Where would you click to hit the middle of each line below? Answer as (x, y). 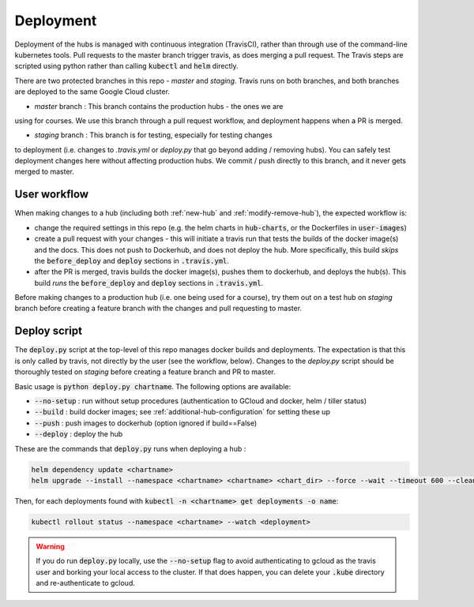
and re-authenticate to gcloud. (86, 583)
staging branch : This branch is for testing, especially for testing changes (153, 135)
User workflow (52, 195)
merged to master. (45, 172)
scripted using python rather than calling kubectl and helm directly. (126, 66)
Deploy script (49, 331)
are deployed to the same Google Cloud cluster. (92, 92)
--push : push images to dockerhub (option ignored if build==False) (146, 423)
